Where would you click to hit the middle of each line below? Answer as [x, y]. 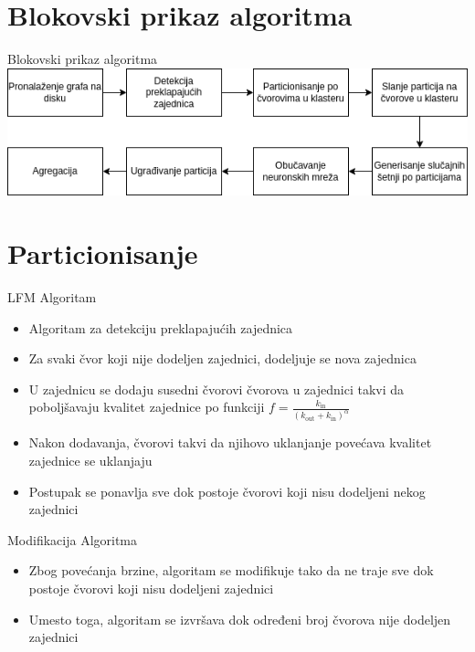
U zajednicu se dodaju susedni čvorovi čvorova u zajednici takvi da [216, 389]
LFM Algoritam [52, 297]
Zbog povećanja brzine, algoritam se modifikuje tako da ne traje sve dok [231, 570]
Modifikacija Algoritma [73, 539]
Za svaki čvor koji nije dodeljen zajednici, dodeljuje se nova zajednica [222, 358]
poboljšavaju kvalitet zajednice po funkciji [147, 407]
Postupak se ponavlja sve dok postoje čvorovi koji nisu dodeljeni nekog [227, 491]
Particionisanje [103, 253]
